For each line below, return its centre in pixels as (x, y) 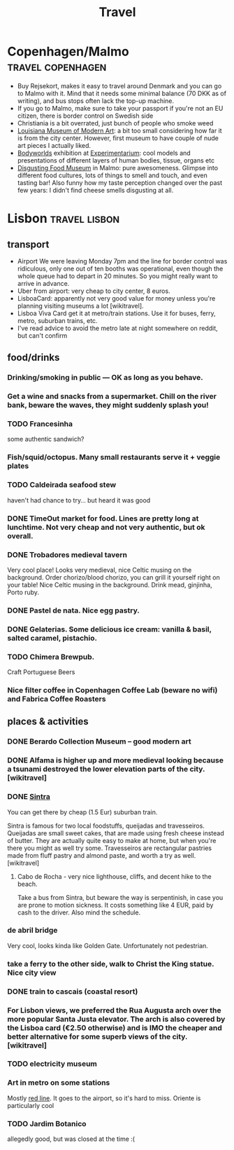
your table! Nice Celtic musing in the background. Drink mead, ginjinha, (110, 584)
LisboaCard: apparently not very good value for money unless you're (116, 298)
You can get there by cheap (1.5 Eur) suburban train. (82, 812)
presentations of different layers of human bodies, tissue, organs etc (116, 160)
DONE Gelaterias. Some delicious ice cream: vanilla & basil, (109, 629)
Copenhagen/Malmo (68, 52)
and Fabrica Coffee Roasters (57, 699)
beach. (27, 884)
